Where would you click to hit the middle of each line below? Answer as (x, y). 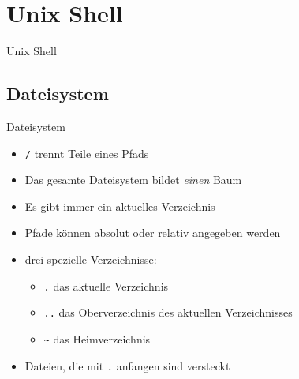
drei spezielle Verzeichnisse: (91, 259)
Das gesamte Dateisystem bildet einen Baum (133, 180)
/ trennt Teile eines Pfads (87, 153)
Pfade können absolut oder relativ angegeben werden (153, 233)
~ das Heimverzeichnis (97, 338)
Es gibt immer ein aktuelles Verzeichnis (120, 206)
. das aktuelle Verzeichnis (106, 285)
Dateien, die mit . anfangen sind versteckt (127, 365)
